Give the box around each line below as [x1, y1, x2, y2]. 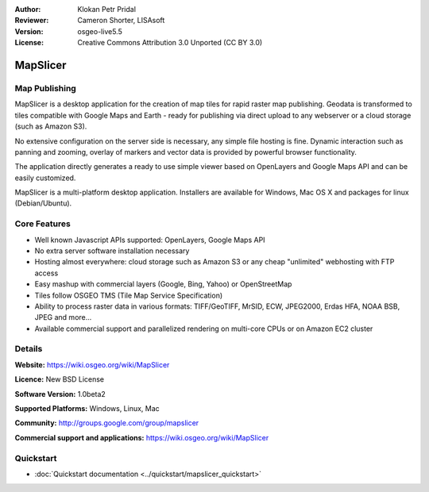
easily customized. [14, 173, 76, 183]
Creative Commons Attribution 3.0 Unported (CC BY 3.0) [77, 38, 263, 48]
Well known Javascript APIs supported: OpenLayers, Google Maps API [34, 235, 265, 244]
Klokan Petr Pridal [77, 5, 137, 13]
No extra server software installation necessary [34, 246, 190, 256]
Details [14, 344, 43, 355]
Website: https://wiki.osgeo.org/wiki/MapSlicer [14, 359, 170, 369]
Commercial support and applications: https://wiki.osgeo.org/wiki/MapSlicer [14, 432, 269, 442]
